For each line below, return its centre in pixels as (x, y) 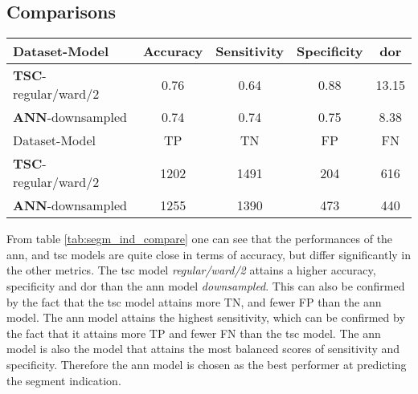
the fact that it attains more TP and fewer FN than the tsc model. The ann (194, 333)
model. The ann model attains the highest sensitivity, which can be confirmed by (206, 317)
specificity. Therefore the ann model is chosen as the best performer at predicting (207, 364)
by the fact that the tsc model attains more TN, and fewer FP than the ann (194, 301)
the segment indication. (64, 380)
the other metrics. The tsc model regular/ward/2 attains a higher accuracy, (191, 270)
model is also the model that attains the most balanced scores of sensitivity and (203, 349)
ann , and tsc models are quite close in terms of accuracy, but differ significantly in (209, 254)
